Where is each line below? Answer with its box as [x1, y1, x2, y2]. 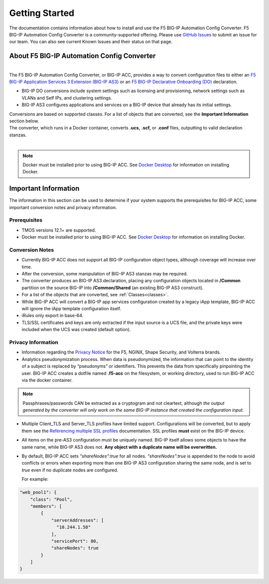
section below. [9, 117, 39, 124]
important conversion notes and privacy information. [9, 204, 117, 210]
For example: [21, 476, 49, 482]
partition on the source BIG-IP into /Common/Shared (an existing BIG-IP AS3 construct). [21, 284, 204, 291]
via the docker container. [21, 377, 73, 383]
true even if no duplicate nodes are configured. [21, 467, 119, 473]
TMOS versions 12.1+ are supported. [21, 227, 96, 233]
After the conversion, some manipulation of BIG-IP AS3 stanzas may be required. [21, 271, 188, 277]
